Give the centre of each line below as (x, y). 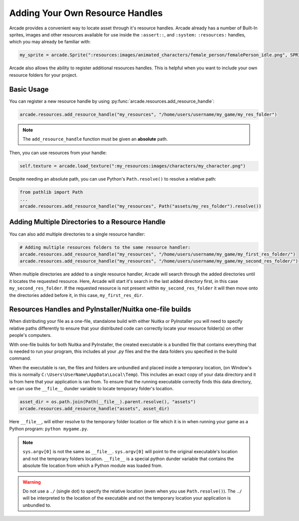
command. (20, 358)
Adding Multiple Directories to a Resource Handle (87, 222)
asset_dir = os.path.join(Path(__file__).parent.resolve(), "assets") (108, 401)
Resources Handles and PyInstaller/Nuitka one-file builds (100, 309)
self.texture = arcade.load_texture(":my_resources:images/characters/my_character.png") (133, 166)
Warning (32, 482)
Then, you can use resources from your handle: (58, 153)
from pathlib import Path (51, 192)
